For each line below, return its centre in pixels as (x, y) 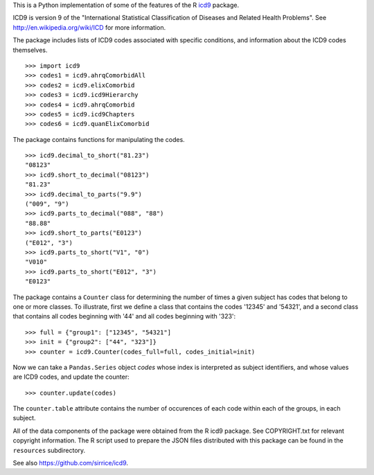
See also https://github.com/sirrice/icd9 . (70, 463)
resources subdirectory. (49, 450)
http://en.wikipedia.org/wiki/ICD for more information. (89, 27)
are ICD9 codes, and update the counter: (71, 377)
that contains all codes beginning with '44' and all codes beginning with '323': (124, 316)
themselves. (30, 50)
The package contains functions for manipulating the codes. (99, 139)
